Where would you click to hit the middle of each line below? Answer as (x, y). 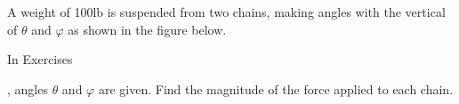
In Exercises (40, 59)
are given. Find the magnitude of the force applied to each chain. (276, 88)
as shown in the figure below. (147, 29)
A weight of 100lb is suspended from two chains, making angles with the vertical (226, 12)
